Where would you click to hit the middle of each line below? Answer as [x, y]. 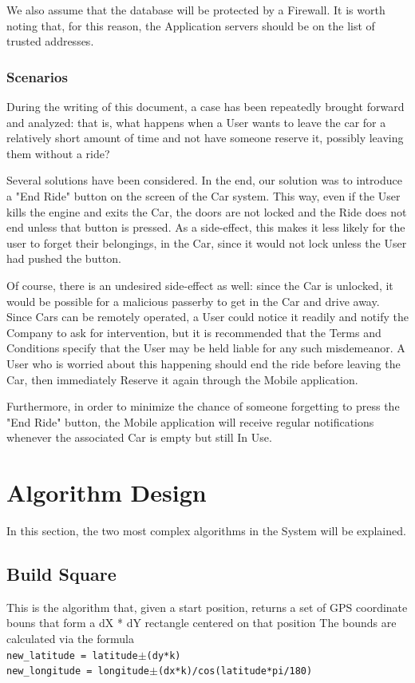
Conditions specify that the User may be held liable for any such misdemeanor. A [206, 348]
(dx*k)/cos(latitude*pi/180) [235, 671]
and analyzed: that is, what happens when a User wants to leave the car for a [196, 122]
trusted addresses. [50, 41]
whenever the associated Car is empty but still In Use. [139, 437]
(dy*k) [164, 655]
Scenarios [37, 76]
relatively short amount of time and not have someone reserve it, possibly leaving [205, 138]
